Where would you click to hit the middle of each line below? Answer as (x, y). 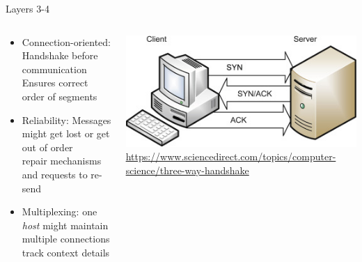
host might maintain (65, 225)
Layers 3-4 (27, 8)
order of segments (60, 96)
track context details (66, 252)
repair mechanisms (62, 161)
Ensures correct (55, 83)
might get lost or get (66, 133)
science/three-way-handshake (187, 170)
